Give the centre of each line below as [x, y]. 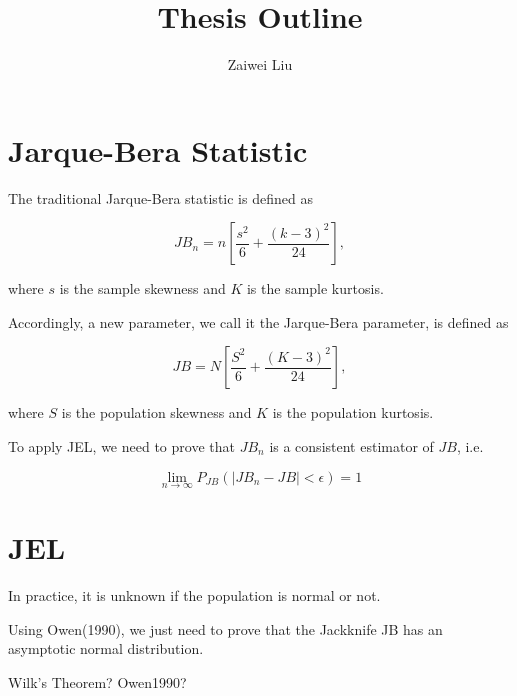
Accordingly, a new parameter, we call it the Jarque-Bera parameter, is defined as [258, 321]
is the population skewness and [156, 412]
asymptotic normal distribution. [106, 648]
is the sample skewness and [142, 288]
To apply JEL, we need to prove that [121, 446]
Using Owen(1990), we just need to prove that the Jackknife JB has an [225, 628]
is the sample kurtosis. [315, 288]
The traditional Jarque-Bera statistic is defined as [160, 197]
